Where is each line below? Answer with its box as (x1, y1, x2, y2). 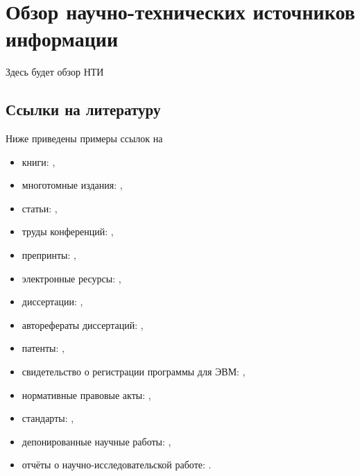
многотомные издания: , (22, 178, 123, 192)
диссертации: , (22, 294, 83, 309)
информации (6, 24, 119, 53)
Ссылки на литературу (6, 99, 161, 120)
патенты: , (22, 341, 65, 355)
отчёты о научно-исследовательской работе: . (22, 457, 212, 472)
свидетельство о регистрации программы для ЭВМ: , (22, 364, 246, 379)
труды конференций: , (22, 224, 114, 239)
